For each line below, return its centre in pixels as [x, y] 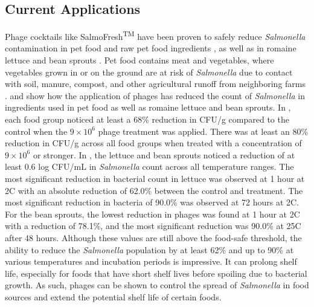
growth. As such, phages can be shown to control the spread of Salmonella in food [157, 285]
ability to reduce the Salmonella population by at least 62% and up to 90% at [149, 249]
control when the [36, 131]
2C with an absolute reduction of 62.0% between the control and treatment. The [154, 190]
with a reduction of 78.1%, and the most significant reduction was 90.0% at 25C [153, 226]
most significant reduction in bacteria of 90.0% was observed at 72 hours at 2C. [152, 202]
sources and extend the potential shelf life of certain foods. [113, 296]
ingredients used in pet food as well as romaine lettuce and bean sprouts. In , [148, 107]
